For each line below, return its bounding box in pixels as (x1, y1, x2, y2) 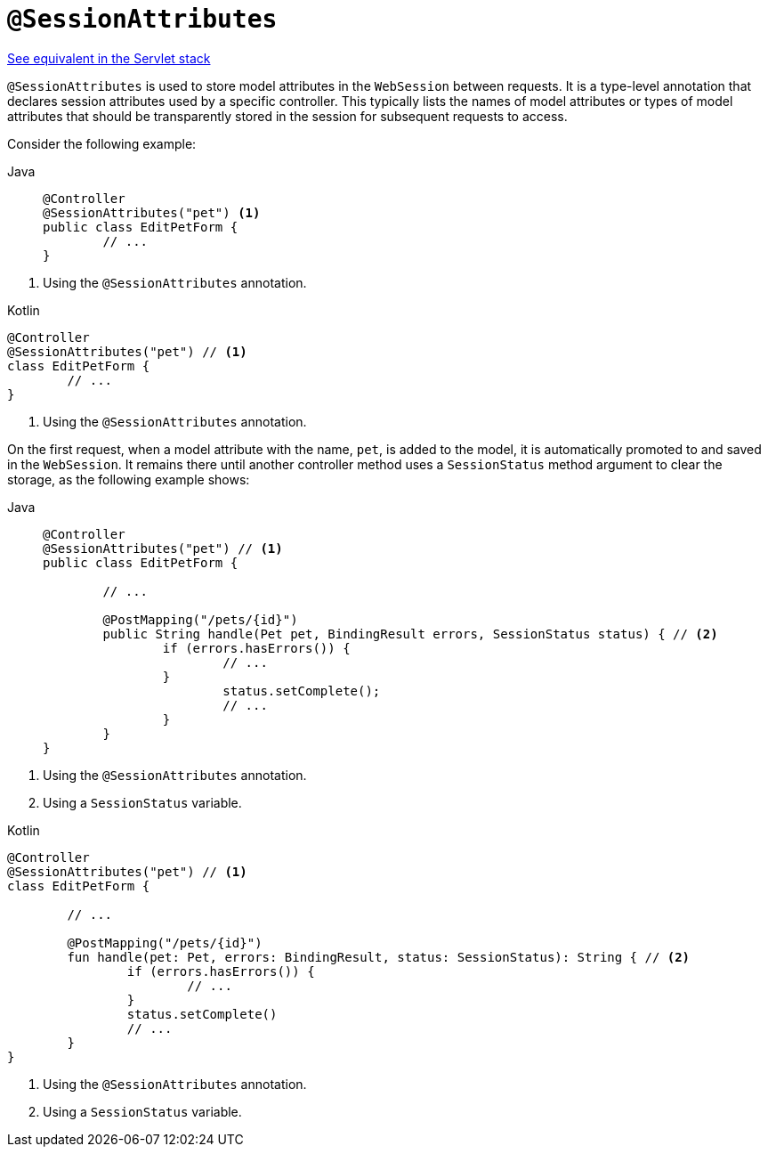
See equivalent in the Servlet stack (7, 50, 211, 66)
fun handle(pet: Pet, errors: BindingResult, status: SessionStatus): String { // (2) (67, 949, 691, 964)
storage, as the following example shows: (7, 471, 250, 487)
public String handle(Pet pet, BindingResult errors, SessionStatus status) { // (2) (102, 626, 718, 641)
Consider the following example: (7, 135, 197, 151)
